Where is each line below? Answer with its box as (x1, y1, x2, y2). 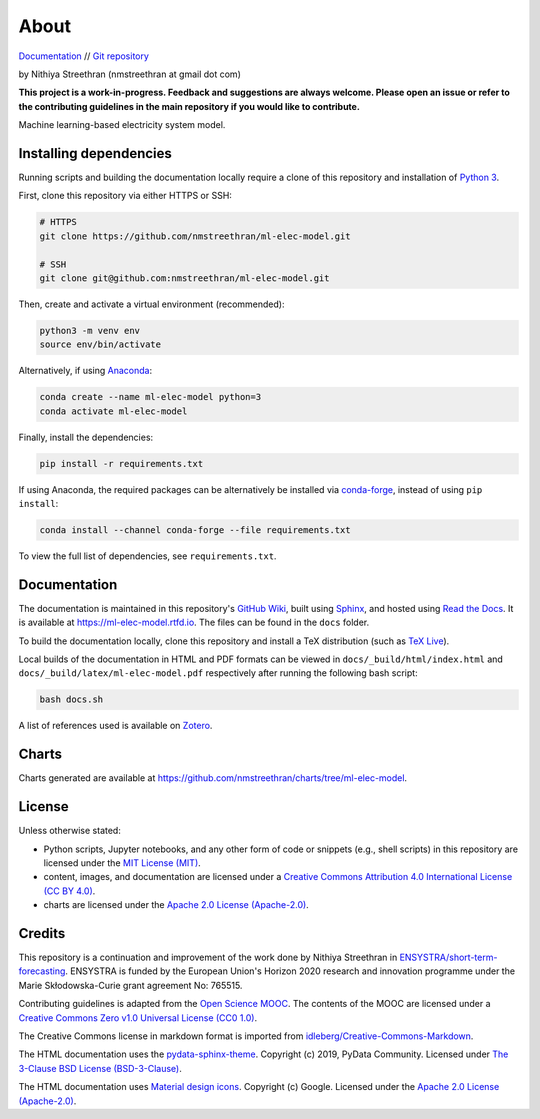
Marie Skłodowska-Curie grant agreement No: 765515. (18, 979, 243, 991)
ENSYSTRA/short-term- (399, 951, 498, 964)
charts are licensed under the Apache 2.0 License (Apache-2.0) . (43, 899, 309, 911)
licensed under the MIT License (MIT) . (43, 857, 202, 869)
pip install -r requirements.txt (39, 458, 204, 469)
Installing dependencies (18, 145, 172, 162)
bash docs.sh (39, 694, 104, 705)
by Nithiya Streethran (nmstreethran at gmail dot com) (18, 68, 242, 80)
